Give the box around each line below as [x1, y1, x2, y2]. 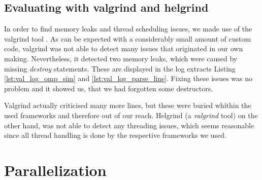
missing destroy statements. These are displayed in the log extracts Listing [4, 63, 236, 74]
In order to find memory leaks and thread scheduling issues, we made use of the [4, 23, 252, 34]
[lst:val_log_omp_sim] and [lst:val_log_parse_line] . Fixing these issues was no [4, 73, 252, 84]
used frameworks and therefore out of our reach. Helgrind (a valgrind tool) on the [4, 110, 258, 120]
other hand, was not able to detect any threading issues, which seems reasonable [4, 120, 254, 130]
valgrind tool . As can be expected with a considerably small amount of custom [4, 33, 251, 44]
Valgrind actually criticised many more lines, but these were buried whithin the [4, 100, 251, 111]
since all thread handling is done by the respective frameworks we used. [4, 130, 227, 140]
